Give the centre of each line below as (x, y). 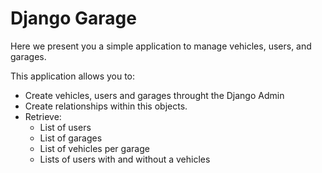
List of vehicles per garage (94, 148)
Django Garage (73, 18)
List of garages (71, 138)
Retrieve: (43, 116)
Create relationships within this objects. (106, 106)
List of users (65, 127)
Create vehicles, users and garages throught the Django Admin (154, 95)
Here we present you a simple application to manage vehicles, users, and (161, 46)
